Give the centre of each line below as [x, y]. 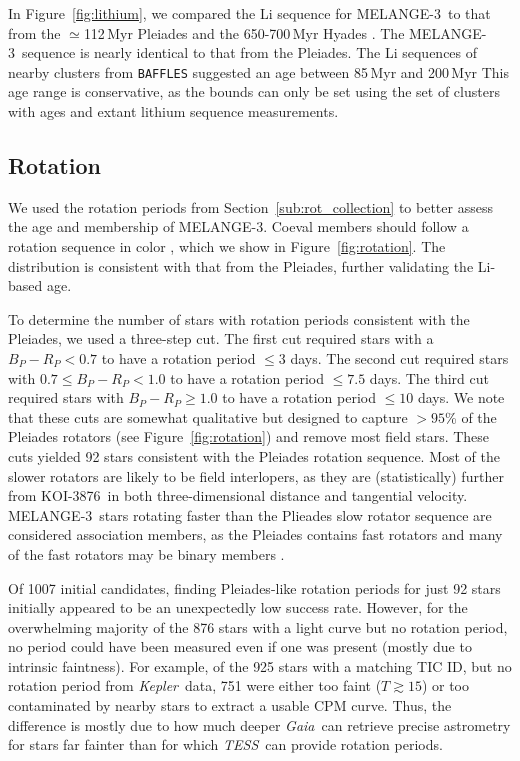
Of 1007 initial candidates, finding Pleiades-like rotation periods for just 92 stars [254, 587]
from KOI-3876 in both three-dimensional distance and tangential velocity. [238, 495]
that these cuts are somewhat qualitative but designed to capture [208, 416]
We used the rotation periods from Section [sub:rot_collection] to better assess [250, 206]
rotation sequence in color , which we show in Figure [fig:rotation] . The [227, 246]
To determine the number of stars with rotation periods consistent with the [239, 318]
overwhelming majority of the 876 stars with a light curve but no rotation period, [258, 626]
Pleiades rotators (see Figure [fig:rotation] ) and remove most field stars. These [249, 436]
